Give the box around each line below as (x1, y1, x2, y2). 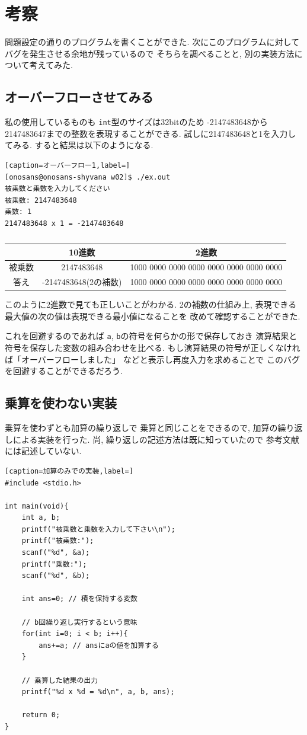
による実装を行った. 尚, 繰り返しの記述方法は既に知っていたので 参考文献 (12, 433, 299, 445)
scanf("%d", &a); (21, 548, 90, 557)
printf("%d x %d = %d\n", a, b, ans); (21, 688, 175, 696)
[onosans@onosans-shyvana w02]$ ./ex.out (5, 172, 171, 181)
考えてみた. (29, 59, 73, 71)
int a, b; (21, 513, 60, 522)
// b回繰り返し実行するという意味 (21, 618, 137, 627)
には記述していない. (5, 445, 82, 457)
